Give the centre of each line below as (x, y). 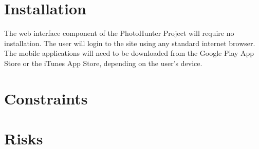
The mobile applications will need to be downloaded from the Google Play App (129, 53)
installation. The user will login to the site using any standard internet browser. (130, 43)
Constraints (46, 98)
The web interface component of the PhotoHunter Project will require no (119, 33)
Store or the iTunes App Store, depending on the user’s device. (103, 63)
